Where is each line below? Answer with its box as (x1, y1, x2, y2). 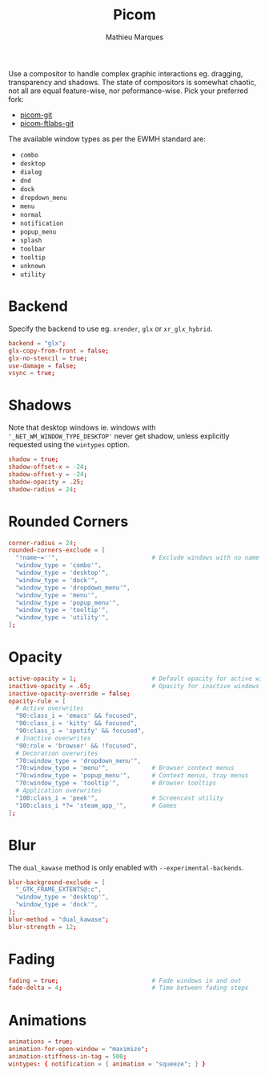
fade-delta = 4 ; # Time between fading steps (8, 984, 249, 992)
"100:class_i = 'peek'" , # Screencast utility (15, 793, 224, 802)
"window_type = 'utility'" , (15, 613, 110, 622)
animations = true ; (8, 1037, 74, 1045)
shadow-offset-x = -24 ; (8, 463, 88, 471)
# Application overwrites (15, 787, 102, 795)
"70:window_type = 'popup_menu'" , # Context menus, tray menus (15, 772, 249, 780)
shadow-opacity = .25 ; (8, 478, 84, 486)
